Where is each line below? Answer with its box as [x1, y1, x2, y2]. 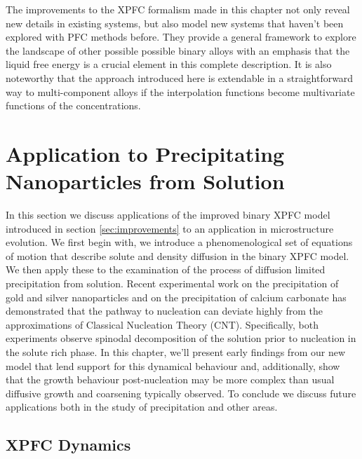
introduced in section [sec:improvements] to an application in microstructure [6, 221, 334, 235]
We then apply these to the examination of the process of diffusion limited [6, 262, 326, 277]
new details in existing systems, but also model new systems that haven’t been [6, 15, 344, 30]
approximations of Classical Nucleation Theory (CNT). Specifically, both [6, 317, 319, 331]
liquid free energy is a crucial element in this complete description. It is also [6, 57, 332, 71]
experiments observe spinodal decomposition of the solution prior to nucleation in [6, 331, 356, 345]
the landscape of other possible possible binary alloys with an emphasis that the [6, 43, 350, 57]
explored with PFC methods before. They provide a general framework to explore [6, 29, 356, 44]
